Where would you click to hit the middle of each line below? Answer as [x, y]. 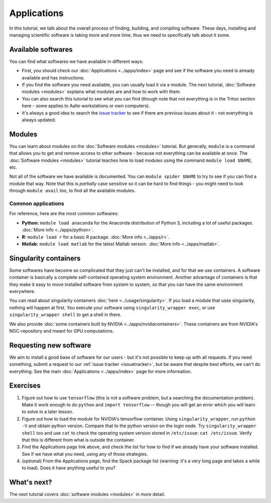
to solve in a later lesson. [48, 412]
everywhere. [22, 291]
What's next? [31, 482]
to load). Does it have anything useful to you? [69, 468]
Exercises [25, 386]
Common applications [37, 204]
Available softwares [41, 49]
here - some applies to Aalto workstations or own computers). [86, 106]
